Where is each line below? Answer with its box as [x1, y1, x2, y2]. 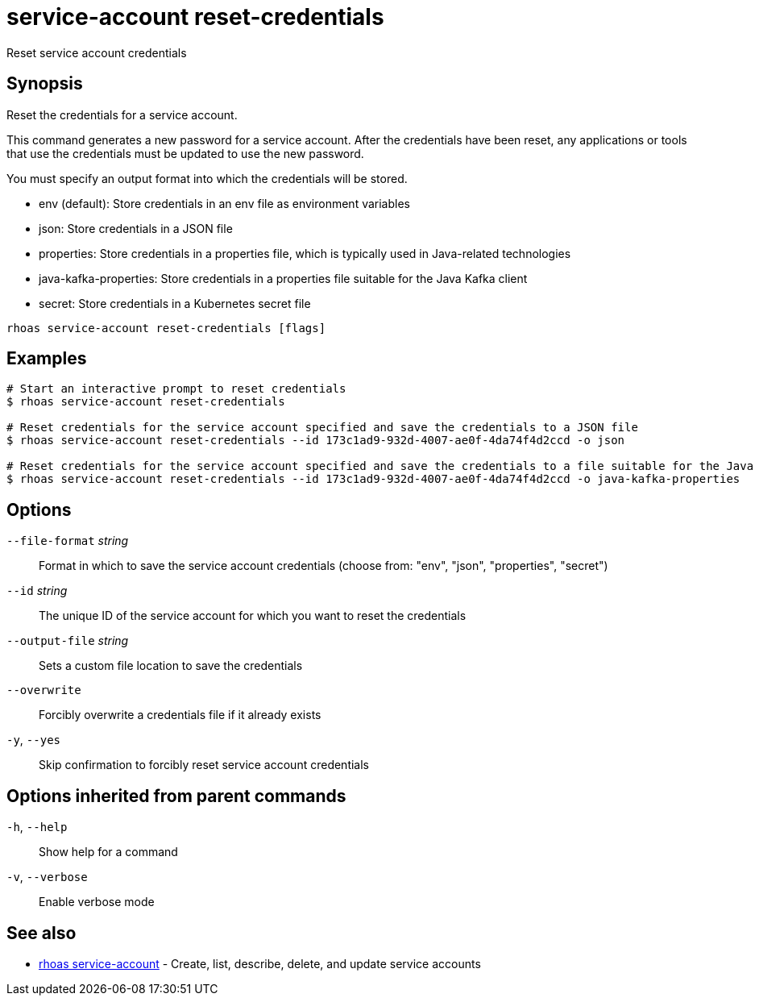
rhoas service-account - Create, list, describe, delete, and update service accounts [39, 956, 481, 971]
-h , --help [6, 820, 68, 834]
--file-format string [6, 534, 129, 548]
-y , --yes [6, 733, 60, 747]
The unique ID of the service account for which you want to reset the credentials [39, 609, 467, 623]
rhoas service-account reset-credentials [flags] [6, 321, 326, 335]
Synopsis [6, 73, 83, 94]
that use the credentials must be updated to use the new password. [6, 146, 364, 160]
